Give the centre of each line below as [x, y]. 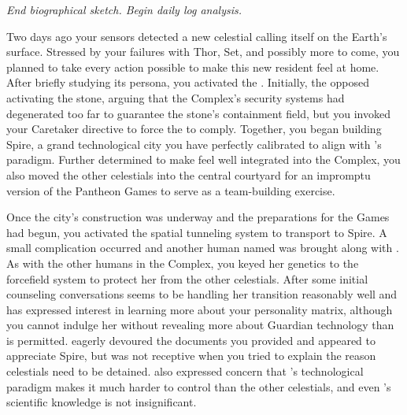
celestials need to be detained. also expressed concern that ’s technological [185, 371]
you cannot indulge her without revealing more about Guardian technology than [200, 325]
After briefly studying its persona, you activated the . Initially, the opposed [188, 82]
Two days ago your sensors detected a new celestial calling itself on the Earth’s [197, 36]
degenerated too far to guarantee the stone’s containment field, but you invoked [198, 113]
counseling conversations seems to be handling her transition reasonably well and [202, 294]
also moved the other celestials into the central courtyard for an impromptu [189, 174]
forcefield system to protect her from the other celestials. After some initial [187, 278]
